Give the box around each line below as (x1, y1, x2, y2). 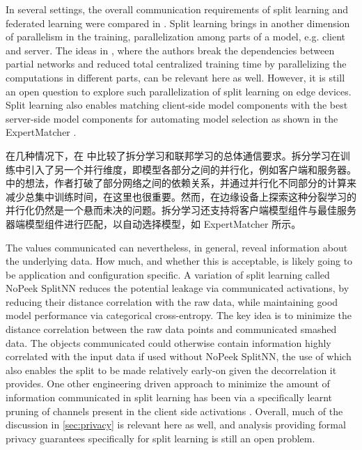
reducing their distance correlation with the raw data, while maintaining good (6, 294, 338, 309)
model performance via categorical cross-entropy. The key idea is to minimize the (6, 308, 352, 323)
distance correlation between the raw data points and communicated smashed (6, 322, 337, 336)
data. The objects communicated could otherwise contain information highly (6, 335, 331, 350)
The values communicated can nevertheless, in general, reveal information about (6, 240, 348, 254)
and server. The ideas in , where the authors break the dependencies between (6, 42, 335, 57)
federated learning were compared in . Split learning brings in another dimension (6, 15, 350, 30)
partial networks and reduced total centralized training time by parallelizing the (6, 56, 347, 71)
